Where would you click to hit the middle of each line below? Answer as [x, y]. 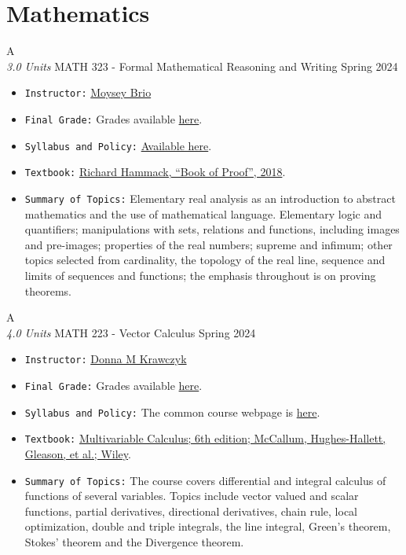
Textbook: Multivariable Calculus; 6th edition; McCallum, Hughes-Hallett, [205, 438]
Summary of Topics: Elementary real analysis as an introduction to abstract [210, 198]
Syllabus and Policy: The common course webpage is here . [172, 412]
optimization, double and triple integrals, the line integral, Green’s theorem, [208, 526]
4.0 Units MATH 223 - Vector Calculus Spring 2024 [131, 332]
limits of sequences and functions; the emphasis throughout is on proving [200, 275]
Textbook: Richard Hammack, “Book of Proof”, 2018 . [155, 172]
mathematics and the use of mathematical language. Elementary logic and [203, 213]
